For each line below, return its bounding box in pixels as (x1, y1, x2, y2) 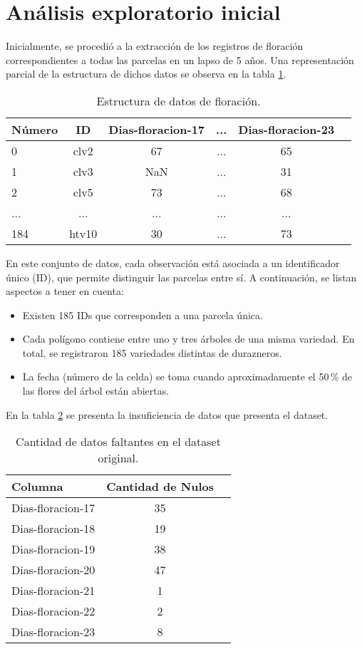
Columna (11, 478, 63, 495)
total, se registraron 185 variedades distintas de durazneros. (22, 345, 282, 360)
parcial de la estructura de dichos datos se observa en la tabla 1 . (6, 66, 286, 81)
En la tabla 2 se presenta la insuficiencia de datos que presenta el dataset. (6, 407, 329, 422)
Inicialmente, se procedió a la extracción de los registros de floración (6, 38, 304, 53)
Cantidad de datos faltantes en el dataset (16, 433, 221, 450)
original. (98, 450, 139, 467)
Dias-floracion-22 (11, 603, 95, 620)
